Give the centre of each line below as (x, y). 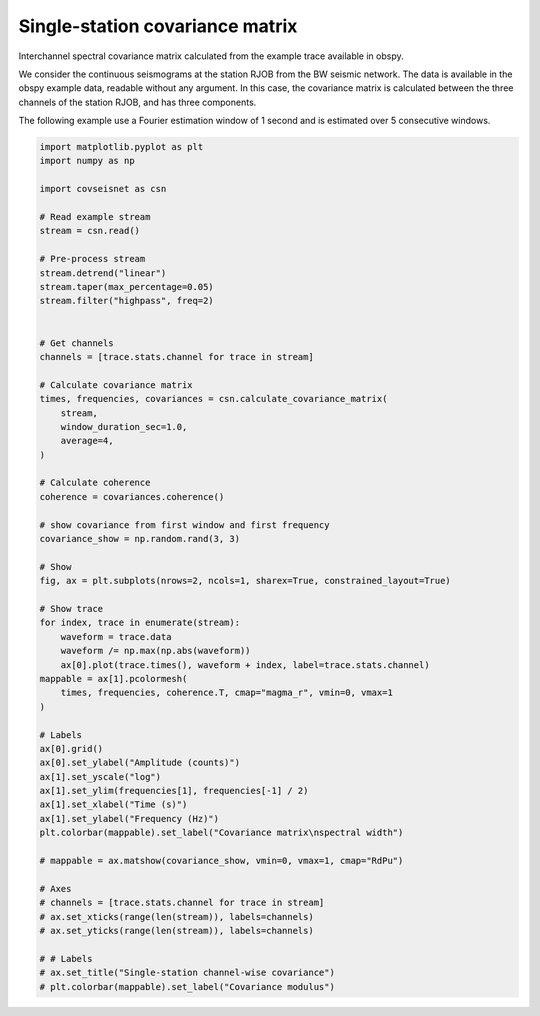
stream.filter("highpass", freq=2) (126, 301)
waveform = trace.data (116, 636)
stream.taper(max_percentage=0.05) (126, 286)
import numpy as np (87, 161)
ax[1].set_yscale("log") (100, 776)
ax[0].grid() (71, 748)
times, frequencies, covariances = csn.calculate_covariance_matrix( (213, 399)
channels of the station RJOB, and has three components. (137, 102)
